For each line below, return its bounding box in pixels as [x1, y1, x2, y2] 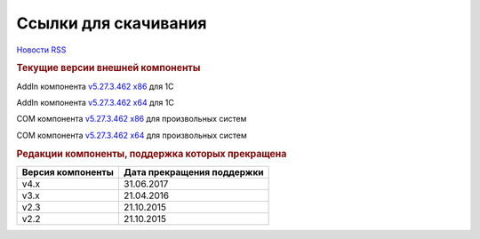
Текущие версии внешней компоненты [16, 62, 201, 75]
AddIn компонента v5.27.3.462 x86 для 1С [16, 81, 174, 92]
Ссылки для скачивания [16, 13, 208, 33]
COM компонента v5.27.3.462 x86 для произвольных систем [16, 114, 247, 124]
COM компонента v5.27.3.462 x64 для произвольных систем [16, 130, 248, 140]
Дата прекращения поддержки [123, 165, 264, 178]
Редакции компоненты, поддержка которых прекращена [16, 147, 287, 160]
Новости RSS [16, 44, 67, 55]
